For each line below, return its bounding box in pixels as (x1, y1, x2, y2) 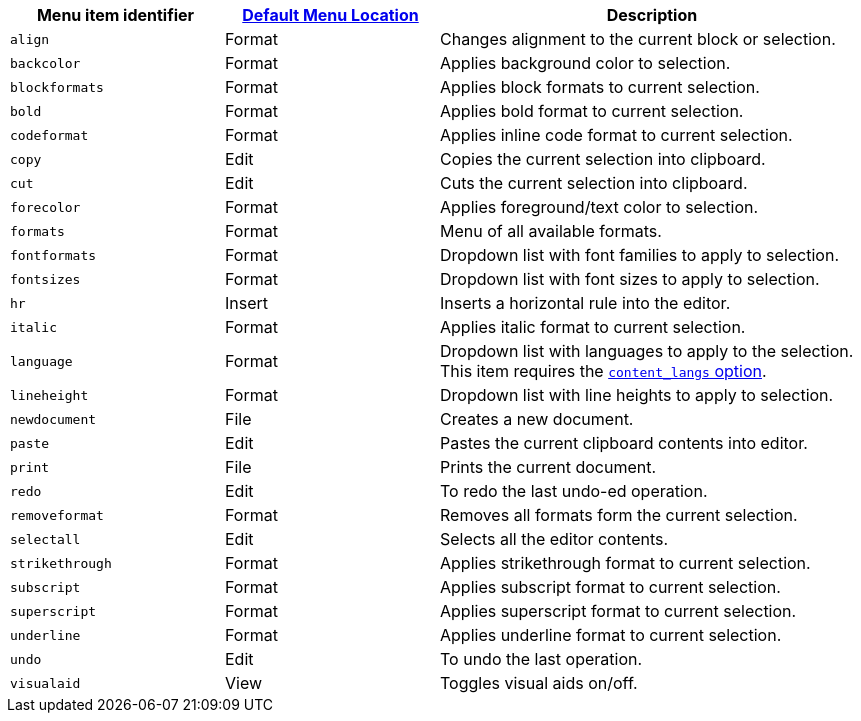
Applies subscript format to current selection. (440, 577, 781, 597)
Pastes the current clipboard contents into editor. (440, 433, 808, 453)
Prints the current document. (440, 457, 657, 477)
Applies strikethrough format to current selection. (440, 553, 811, 573)
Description (606, 5, 698, 25)
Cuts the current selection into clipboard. (440, 173, 748, 193)
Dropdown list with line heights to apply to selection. (440, 385, 834, 405)
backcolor (10, 55, 81, 71)
